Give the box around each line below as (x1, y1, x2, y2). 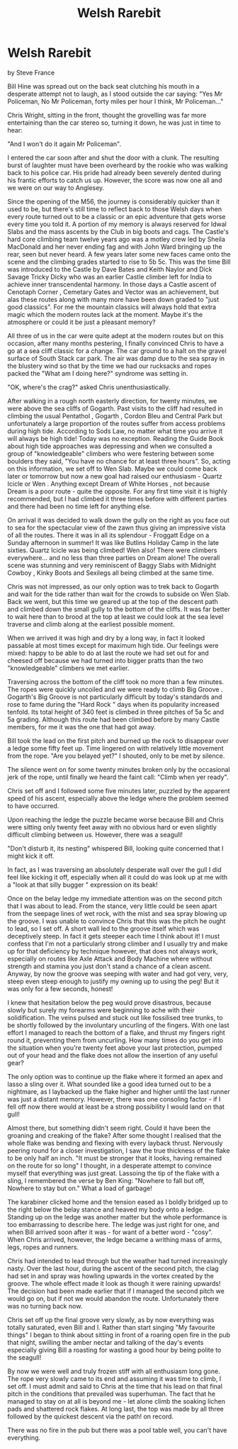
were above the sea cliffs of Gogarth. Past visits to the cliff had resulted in (7, 404, 223, 413)
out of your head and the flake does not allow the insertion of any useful (7, 1051, 218, 1059)
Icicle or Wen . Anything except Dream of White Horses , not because (7, 479, 210, 488)
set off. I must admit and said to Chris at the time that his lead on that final (7, 1382, 223, 1390)
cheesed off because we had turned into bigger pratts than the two (7, 656, 203, 664)
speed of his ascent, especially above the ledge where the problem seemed (7, 794, 229, 802)
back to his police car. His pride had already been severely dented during (7, 168, 222, 177)
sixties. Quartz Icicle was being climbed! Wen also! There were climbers (7, 546, 217, 554)
